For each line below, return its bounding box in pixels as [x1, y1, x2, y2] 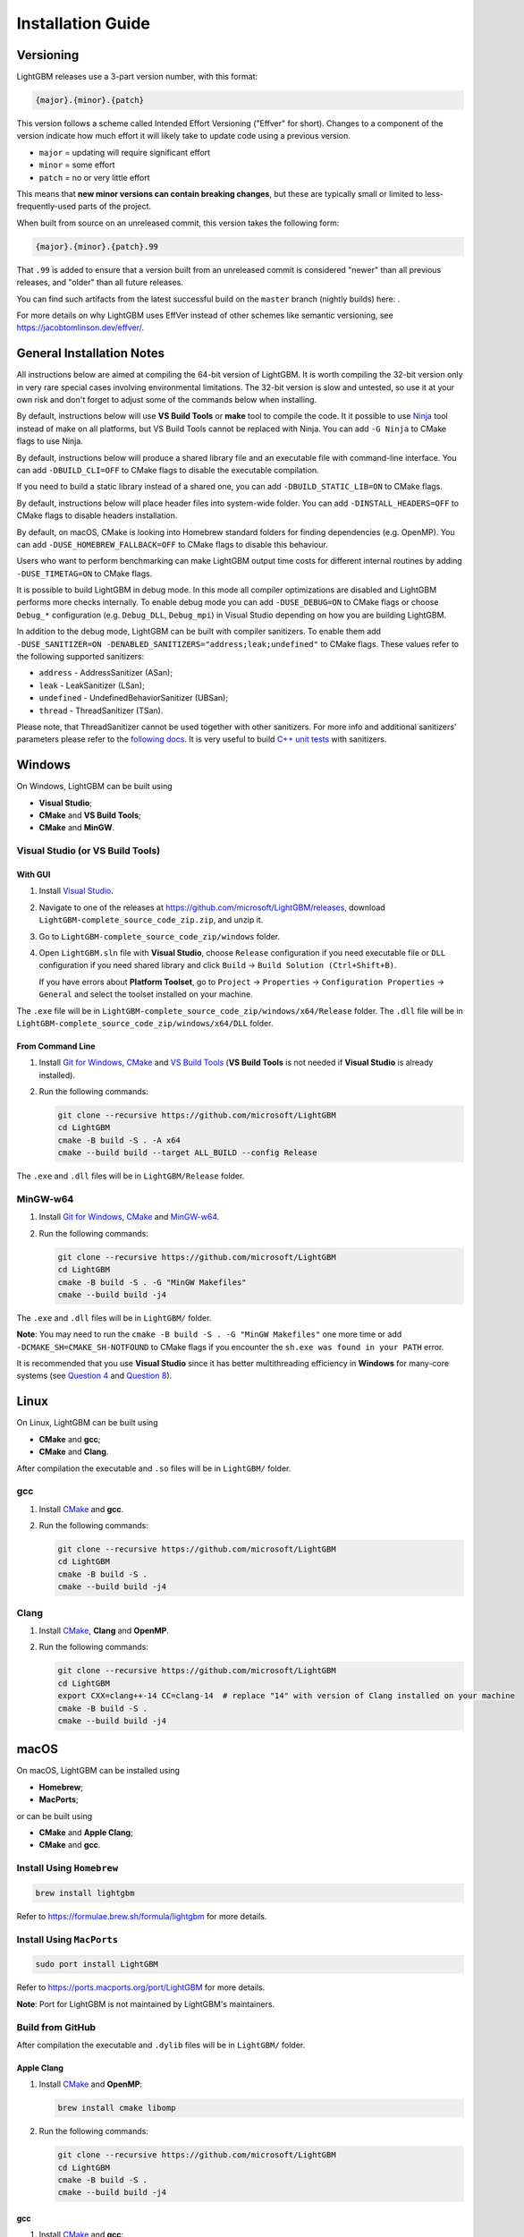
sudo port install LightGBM [35, 1960, 158, 1969]
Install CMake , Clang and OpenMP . [38, 1625, 170, 1636]
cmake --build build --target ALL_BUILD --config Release [57, 1148, 317, 1158]
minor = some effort [38, 159, 115, 170]
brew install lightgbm [35, 1888, 135, 1898]
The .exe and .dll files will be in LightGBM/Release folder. [16, 1170, 245, 1181]
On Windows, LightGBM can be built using [16, 781, 173, 792]
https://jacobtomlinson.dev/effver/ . [16, 322, 145, 333]
